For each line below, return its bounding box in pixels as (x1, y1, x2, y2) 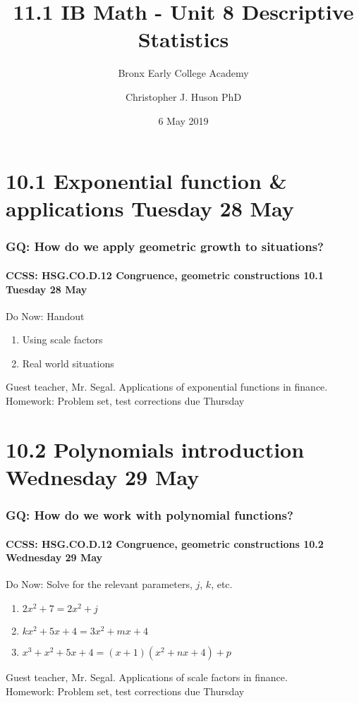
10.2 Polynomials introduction (6, 434, 305, 463)
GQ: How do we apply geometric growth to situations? (6, 238, 324, 255)
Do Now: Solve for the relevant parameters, (6, 577, 193, 592)
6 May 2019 (158, 113, 209, 128)
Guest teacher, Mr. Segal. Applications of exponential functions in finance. (6, 379, 328, 394)
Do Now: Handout (6, 308, 85, 323)
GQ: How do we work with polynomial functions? (6, 506, 293, 524)
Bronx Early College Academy (118, 66, 249, 80)
